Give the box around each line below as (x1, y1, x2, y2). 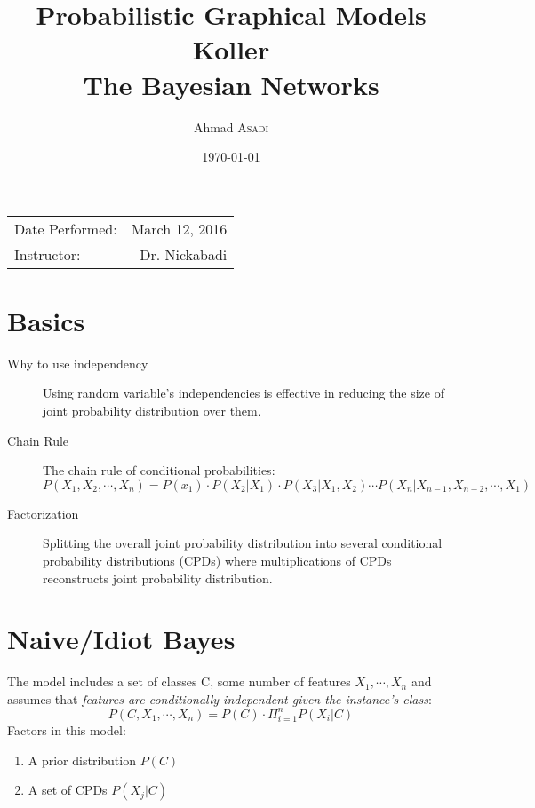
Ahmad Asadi (193, 117, 269, 136)
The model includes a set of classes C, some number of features (7, 672, 351, 691)
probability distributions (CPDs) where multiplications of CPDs (43, 551, 392, 569)
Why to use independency (7, 353, 148, 372)
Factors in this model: (7, 720, 126, 739)
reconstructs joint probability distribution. (43, 568, 273, 587)
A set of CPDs (28, 780, 108, 799)
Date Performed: (14, 218, 117, 239)
